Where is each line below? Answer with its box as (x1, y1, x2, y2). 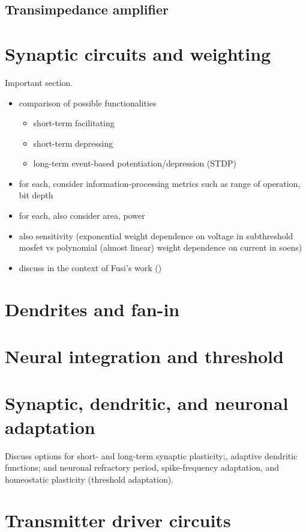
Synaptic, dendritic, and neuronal (5, 391, 289, 415)
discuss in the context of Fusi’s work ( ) (19, 261, 162, 274)
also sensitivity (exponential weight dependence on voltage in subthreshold (19, 229, 293, 242)
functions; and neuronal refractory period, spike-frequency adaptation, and (5, 461, 280, 474)
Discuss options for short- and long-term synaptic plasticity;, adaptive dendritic (5, 449, 298, 462)
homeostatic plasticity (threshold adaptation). (5, 472, 174, 485)
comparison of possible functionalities (19, 96, 157, 109)
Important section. (5, 76, 73, 88)
